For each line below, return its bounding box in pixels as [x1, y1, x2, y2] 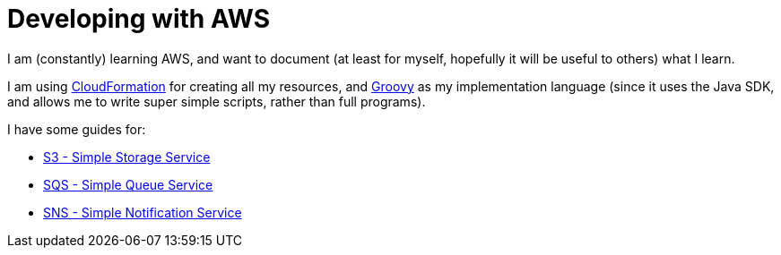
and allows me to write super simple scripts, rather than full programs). [7, 93, 426, 109]
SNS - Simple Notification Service [43, 204, 242, 220]
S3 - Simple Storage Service [43, 149, 211, 165]
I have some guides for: [7, 121, 146, 137]
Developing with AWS [7, 4, 271, 34]
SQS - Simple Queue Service [43, 176, 213, 192]
